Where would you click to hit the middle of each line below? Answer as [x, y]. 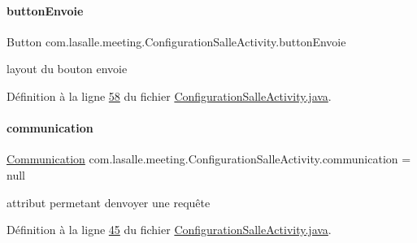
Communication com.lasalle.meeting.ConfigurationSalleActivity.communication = [209, 159]
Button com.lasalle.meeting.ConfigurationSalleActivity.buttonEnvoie [176, 41]
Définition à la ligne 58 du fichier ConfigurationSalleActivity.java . [169, 95]
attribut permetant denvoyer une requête [109, 202]
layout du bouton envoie [67, 69]
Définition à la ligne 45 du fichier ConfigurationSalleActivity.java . [169, 230]
